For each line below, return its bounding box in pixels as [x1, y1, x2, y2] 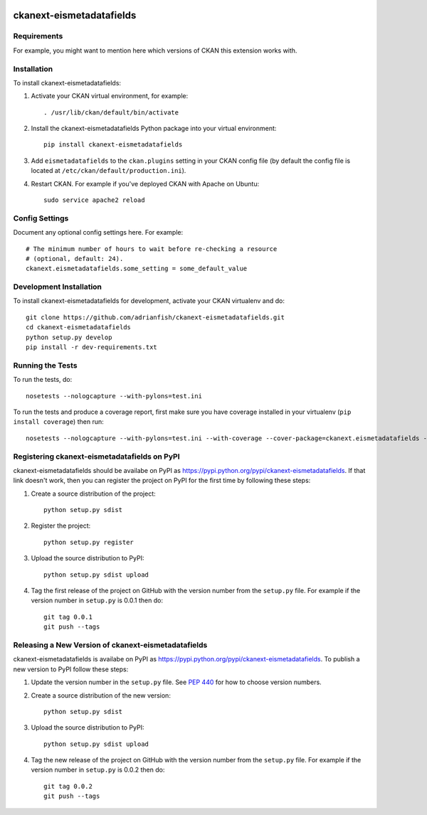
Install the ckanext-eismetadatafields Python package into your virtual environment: [31, 124, 277, 133]
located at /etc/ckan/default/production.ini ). [31, 166, 186, 175]
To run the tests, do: [13, 375, 73, 384]
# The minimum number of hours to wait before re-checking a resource [26, 245, 278, 252]
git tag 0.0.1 [43, 612, 93, 621]
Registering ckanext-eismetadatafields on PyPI [13, 452, 181, 462]
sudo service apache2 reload [43, 196, 145, 204]
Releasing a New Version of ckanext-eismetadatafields [13, 640, 208, 650]
